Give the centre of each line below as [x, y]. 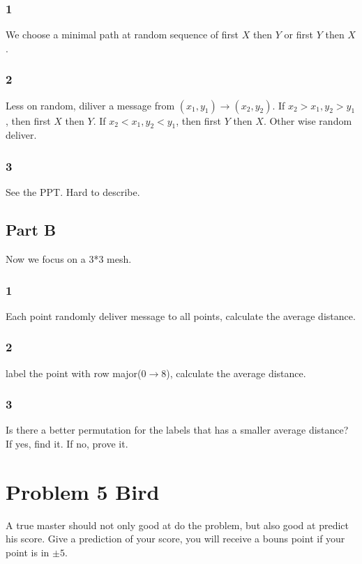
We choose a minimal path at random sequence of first [122, 35]
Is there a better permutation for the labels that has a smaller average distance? [177, 430]
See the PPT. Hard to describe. [73, 192]
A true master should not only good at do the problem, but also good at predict [177, 525]
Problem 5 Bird [83, 491]
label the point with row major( [74, 373]
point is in [28, 552]
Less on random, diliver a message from [90, 105]
